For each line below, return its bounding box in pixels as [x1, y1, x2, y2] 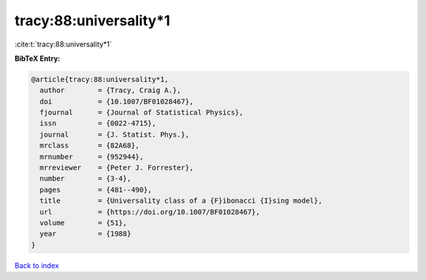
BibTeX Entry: [14, 54, 61, 63]
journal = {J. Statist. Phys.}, [39, 130, 189, 139]
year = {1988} [39, 230, 132, 238]
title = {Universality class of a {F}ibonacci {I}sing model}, [39, 196, 323, 205]
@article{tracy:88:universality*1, [31, 75, 169, 84]
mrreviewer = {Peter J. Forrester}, [39, 163, 194, 173]
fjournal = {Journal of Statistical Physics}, [39, 108, 244, 118]
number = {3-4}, [39, 174, 132, 183]
